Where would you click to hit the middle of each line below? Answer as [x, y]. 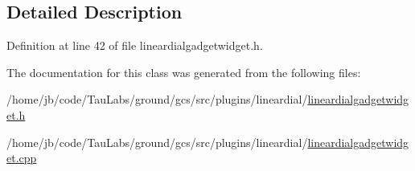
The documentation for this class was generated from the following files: [184, 72]
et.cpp [22, 158]
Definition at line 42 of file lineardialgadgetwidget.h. [135, 45]
